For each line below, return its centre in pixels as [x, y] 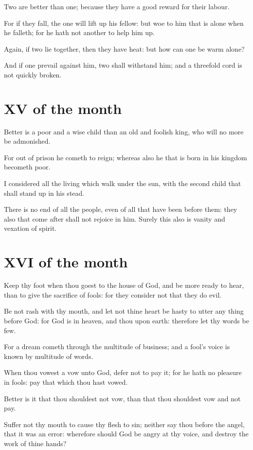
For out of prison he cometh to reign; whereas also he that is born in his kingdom [126, 157]
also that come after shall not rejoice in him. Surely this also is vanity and [115, 218]
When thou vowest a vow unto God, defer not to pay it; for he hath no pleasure [123, 372]
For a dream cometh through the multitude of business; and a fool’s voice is [117, 347]
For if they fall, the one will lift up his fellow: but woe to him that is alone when [124, 23]
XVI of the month [66, 262]
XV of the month [63, 108]
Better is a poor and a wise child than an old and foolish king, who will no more [124, 131]
